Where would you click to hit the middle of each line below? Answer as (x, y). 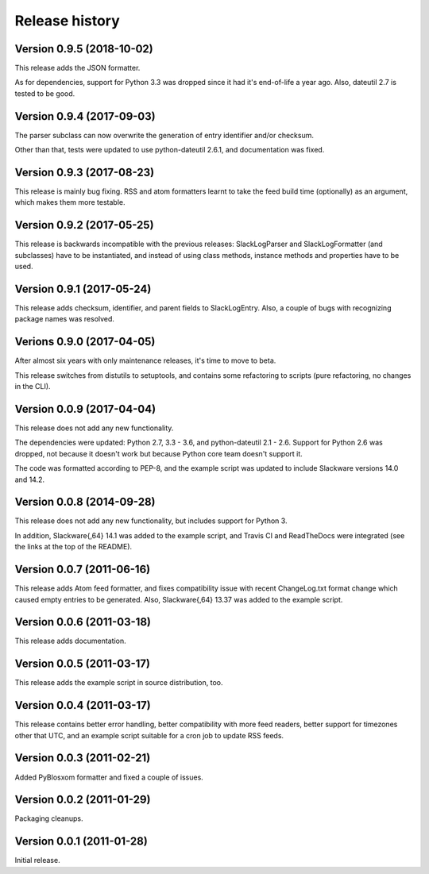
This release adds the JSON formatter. (77, 68)
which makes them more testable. (70, 202)
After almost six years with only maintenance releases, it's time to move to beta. (145, 360)
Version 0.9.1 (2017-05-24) (83, 289)
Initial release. (37, 861)
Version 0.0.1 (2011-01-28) (81, 841)
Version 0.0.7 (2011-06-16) (83, 570)
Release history (68, 21)
